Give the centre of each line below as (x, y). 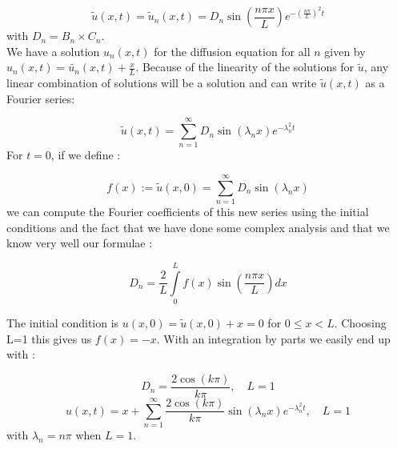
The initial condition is (63, 323)
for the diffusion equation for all (232, 51)
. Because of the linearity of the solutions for (245, 67)
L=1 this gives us (49, 338)
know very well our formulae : (80, 243)
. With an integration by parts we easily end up (273, 338)
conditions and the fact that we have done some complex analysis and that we (198, 227)
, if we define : (86, 155)
